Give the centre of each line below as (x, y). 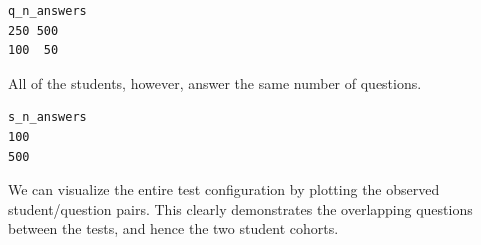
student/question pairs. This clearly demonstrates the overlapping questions (240, 208)
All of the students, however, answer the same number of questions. (215, 82)
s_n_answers (47, 117)
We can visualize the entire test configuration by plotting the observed (224, 189)
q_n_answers (47, 11)
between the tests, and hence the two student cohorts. (173, 228)
